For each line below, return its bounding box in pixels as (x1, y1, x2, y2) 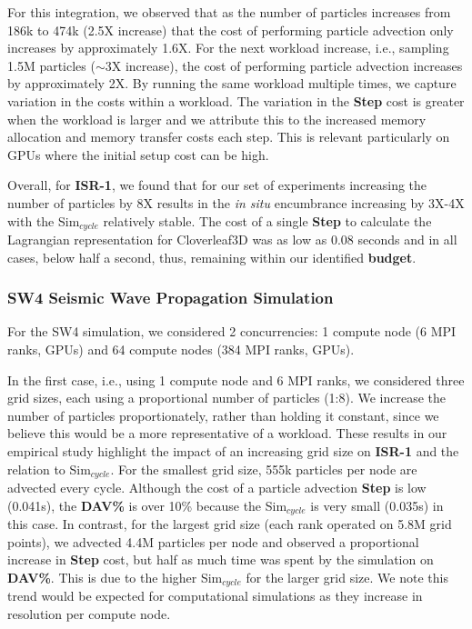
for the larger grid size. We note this (246, 567, 448, 586)
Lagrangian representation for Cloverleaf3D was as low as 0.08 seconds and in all (7, 229, 457, 248)
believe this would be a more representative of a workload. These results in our (7, 424, 447, 443)
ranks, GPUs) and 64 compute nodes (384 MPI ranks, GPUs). (7, 339, 355, 358)
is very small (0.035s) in (310, 495, 444, 514)
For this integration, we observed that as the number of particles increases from (7, 3, 451, 21)
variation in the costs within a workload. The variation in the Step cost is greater (7, 91, 465, 110)
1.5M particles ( (7, 55, 95, 75)
